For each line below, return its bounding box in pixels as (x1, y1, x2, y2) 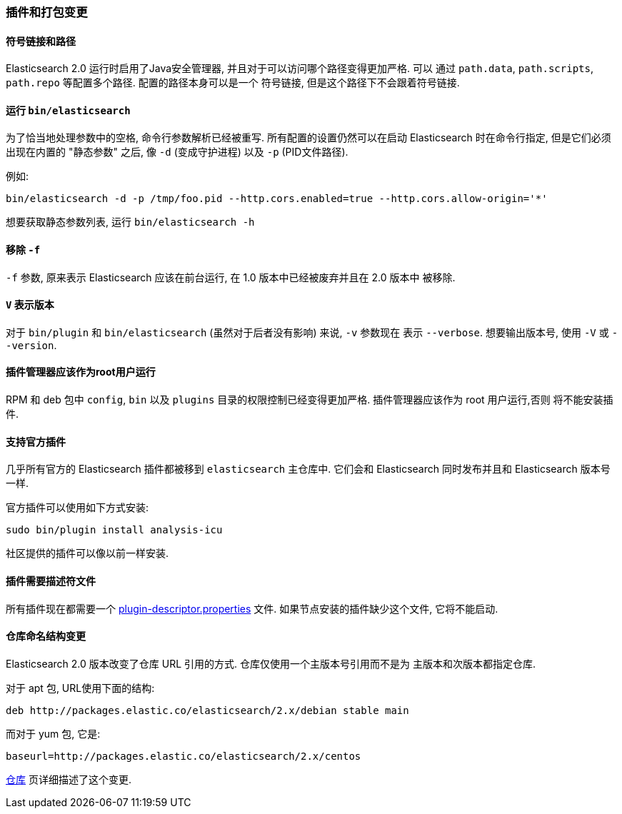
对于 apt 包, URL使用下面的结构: (6, 681, 155, 694)
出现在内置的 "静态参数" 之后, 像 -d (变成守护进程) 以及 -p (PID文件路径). (6, 146, 348, 159)
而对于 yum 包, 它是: (6, 727, 101, 740)
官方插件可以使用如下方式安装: (6, 501, 149, 514)
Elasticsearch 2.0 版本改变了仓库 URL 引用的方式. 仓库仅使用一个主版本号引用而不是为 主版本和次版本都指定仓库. (6, 657, 536, 670)
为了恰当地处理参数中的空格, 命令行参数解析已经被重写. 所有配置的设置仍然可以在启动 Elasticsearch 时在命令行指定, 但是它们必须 (6, 131, 611, 144)
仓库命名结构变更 (6, 630, 86, 643)
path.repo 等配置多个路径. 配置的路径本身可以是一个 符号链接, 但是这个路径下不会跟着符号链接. (6, 76, 460, 89)
